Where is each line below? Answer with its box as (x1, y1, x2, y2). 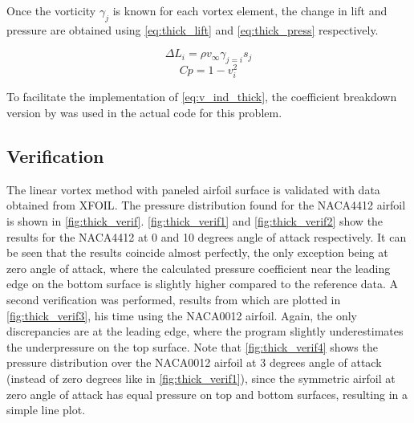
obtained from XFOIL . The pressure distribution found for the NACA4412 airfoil (6, 197, 406, 214)
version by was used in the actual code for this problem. (6, 104, 282, 121)
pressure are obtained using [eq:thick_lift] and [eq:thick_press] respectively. (6, 21, 379, 38)
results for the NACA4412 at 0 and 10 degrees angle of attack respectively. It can (6, 228, 407, 245)
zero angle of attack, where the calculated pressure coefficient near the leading (6, 259, 391, 276)
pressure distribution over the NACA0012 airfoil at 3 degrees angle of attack (6, 354, 382, 371)
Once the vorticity (6, 2, 96, 18)
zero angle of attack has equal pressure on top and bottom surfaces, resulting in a (6, 385, 408, 402)
